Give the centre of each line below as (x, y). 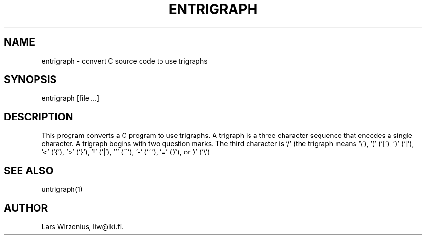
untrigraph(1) (62, 189)
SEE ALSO (29, 171)
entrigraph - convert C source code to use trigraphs (124, 61)
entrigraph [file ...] (71, 98)
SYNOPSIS (30, 80)
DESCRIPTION (39, 117)
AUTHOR (26, 208)
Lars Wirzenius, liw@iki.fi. (83, 226)
